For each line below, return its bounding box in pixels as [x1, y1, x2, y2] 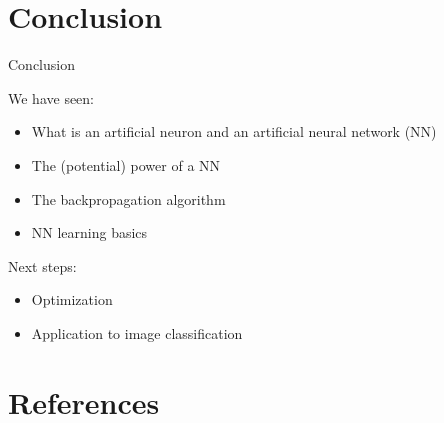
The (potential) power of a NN [31, 154, 221, 175]
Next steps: [8, 255, 77, 276]
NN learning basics [31, 222, 148, 243]
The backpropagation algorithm [31, 188, 226, 209]
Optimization [31, 289, 113, 310]
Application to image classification [31, 322, 243, 343]
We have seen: [8, 87, 95, 108]
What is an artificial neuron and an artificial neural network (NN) [31, 121, 437, 142]
